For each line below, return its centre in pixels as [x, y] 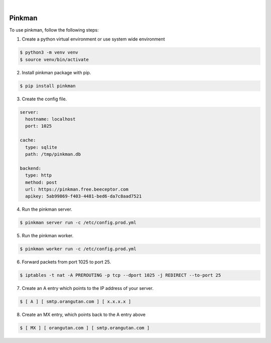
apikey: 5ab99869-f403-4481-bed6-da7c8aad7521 [84, 196]
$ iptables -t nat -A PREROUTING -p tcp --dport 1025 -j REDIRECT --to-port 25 [120, 275]
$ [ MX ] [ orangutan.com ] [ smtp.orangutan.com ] [85, 328]
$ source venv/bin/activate [54, 59]
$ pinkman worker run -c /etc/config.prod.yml [78, 249]
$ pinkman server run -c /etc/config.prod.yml [78, 223]
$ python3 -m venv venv [49, 52]
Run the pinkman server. [47, 209]
